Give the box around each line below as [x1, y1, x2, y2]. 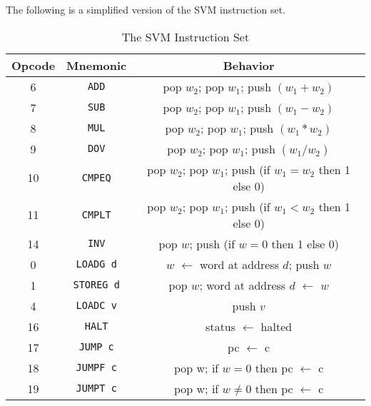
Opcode [11, 56, 56, 73]
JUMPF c [76, 362, 117, 374]
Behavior [223, 56, 275, 73]
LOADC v [76, 300, 117, 312]
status [205, 318, 236, 335]
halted [260, 318, 293, 335]
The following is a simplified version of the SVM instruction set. [6, 2, 286, 16]
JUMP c [78, 341, 114, 353]
